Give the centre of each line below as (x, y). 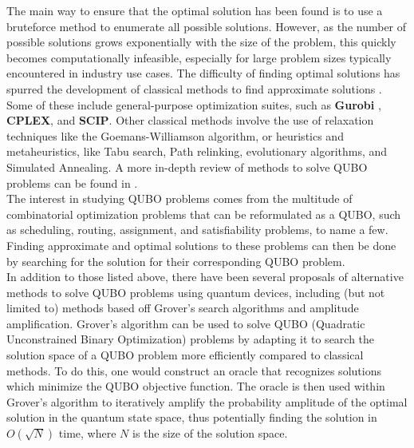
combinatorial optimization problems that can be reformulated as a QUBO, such (204, 214)
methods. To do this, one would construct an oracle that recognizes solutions (194, 370)
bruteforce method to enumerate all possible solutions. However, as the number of (207, 26)
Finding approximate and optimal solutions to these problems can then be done (201, 245)
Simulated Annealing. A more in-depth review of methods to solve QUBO (187, 167)
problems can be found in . (72, 182)
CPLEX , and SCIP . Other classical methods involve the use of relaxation (190, 120)
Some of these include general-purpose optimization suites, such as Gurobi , (194, 104)
